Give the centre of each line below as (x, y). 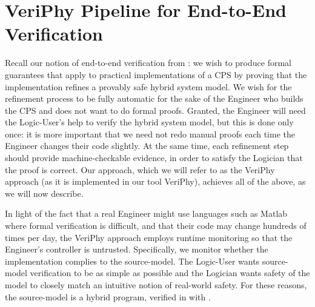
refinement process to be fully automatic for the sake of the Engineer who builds (154, 98)
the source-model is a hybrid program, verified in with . (108, 296)
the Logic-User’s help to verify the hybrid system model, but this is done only (149, 122)
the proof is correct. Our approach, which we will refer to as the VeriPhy (140, 169)
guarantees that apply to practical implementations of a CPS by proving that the (156, 74)
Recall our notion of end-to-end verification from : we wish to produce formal (148, 63)
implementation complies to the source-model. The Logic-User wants (132, 261)
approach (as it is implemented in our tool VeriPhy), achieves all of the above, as (155, 181)
